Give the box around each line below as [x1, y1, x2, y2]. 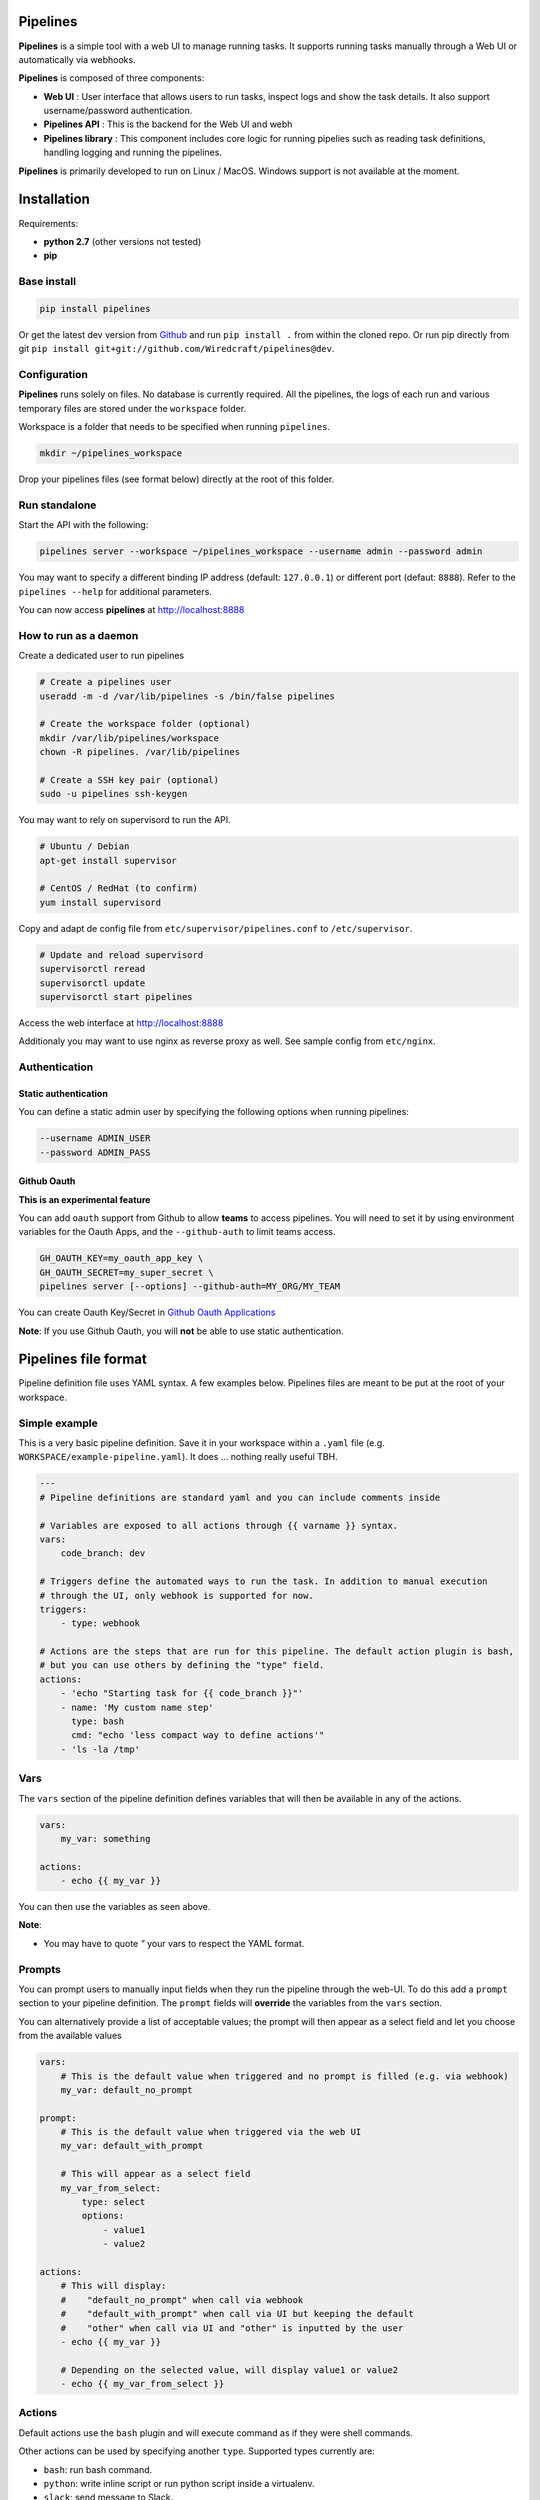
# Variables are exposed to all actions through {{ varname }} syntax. [39, 1520, 399, 1531]
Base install [18, 275, 77, 289]
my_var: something [60, 1833, 151, 1844]
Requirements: [18, 217, 79, 229]
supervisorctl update [39, 977, 146, 989]
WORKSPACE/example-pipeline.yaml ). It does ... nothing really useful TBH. [18, 1451, 339, 1463]
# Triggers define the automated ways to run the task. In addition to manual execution [39, 1576, 489, 1587]
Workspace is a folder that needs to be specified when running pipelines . [18, 421, 330, 433]
